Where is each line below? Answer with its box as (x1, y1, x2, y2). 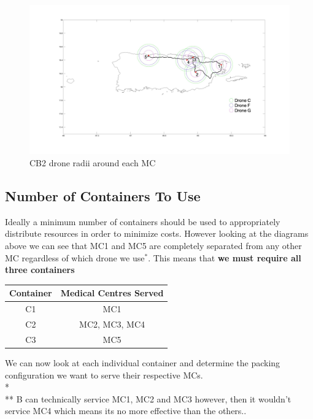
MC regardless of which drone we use (5, 251, 145, 264)
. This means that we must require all (148, 251, 301, 264)
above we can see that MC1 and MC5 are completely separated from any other (5, 239, 302, 252)
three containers (5, 263, 75, 276)
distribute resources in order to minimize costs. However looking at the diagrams (5, 227, 309, 240)
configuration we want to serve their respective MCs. (5, 368, 203, 381)
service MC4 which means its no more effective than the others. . (5, 404, 247, 417)
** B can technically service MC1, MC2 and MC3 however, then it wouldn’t (5, 392, 292, 405)
